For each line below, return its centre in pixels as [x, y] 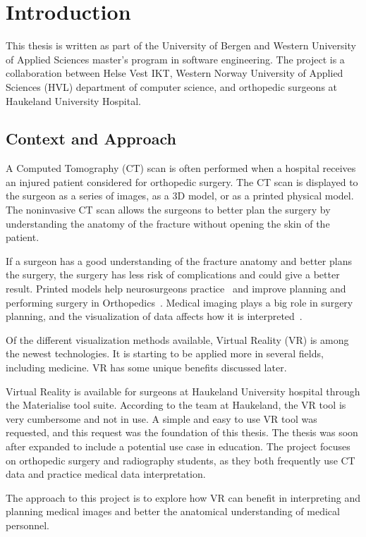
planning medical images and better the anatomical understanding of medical [173, 511]
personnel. [28, 525]
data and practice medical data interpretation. [106, 474]
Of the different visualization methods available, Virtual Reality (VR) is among [177, 339]
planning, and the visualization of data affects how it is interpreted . [154, 316]
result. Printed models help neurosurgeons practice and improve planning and [176, 289]
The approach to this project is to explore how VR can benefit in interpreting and [183, 497]
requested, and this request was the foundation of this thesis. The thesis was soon [182, 432]
